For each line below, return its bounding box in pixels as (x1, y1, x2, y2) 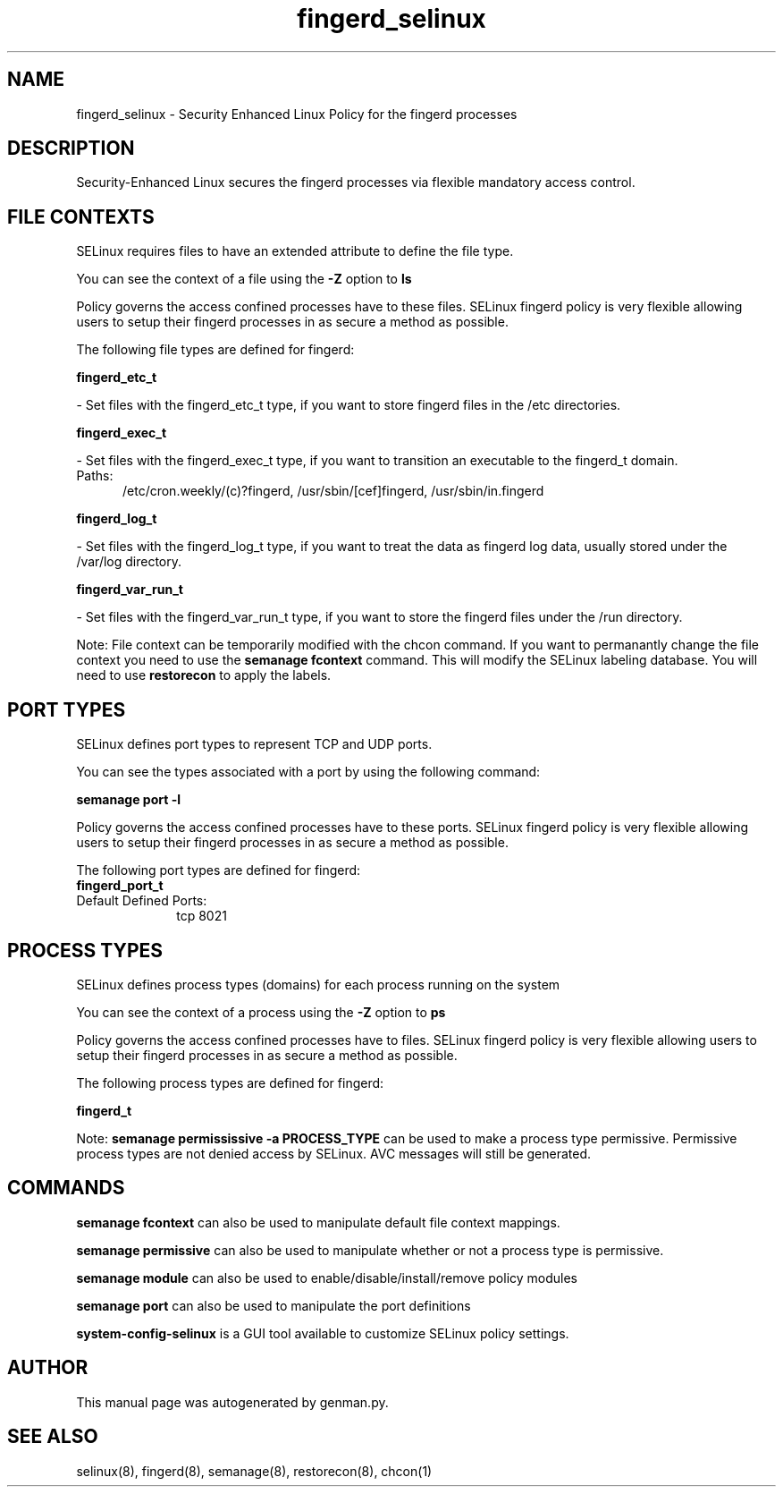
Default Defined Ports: (76, 893, 207, 909)
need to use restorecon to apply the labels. (76, 667, 332, 683)
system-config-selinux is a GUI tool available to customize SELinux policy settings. (76, 1325, 569, 1341)
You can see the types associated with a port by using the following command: (76, 764, 541, 780)
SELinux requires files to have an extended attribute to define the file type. (76, 243, 514, 259)
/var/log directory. (76, 554, 182, 570)
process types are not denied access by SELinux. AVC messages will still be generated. (76, 1145, 592, 1161)
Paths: (76, 468, 114, 484)
